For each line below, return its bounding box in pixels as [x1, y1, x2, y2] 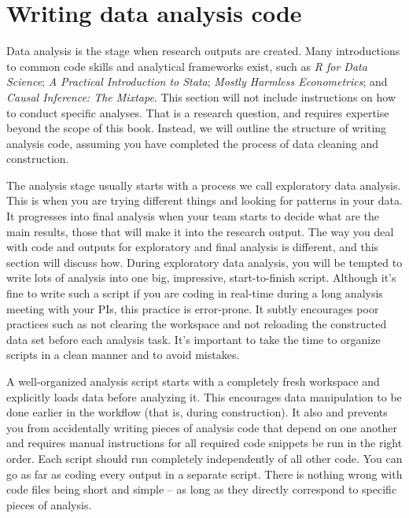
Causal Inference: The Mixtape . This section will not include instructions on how [6, 88, 396, 105]
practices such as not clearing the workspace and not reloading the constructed [6, 316, 387, 332]
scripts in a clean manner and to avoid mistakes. [6, 346, 240, 363]
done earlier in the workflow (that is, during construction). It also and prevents [6, 404, 388, 420]
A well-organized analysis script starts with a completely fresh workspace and [6, 373, 380, 389]
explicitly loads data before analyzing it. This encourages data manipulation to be [6, 388, 402, 405]
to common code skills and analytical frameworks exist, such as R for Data [6, 57, 367, 74]
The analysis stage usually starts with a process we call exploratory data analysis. [6, 176, 401, 193]
